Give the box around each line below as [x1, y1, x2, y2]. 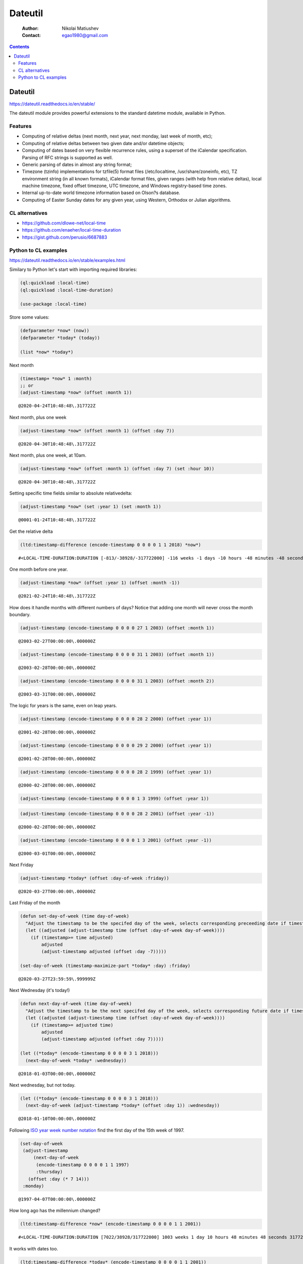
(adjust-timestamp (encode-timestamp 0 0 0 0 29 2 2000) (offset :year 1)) [20, 743, 212, 748]
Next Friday [9, 862, 34, 868]
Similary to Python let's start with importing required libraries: [9, 266, 137, 273]
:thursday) [36, 1169, 63, 1175]
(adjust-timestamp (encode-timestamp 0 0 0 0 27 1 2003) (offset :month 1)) [20, 625, 215, 630]
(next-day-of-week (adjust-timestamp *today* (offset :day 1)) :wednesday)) [25, 1103, 220, 1108]
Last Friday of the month [9, 900, 61, 906]
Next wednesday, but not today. [9, 1082, 76, 1088]
